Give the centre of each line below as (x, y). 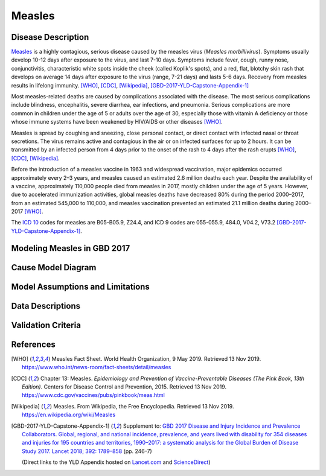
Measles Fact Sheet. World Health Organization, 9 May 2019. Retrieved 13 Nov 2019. (156, 358)
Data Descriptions (46, 306)
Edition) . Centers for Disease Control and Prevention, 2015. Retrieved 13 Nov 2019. (124, 387)
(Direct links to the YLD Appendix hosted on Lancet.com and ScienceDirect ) (116, 462)
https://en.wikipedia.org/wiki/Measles (69, 415)
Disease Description (50, 37)
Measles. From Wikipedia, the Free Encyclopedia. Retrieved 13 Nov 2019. (144, 406)
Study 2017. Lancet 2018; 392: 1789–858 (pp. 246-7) (87, 451)
